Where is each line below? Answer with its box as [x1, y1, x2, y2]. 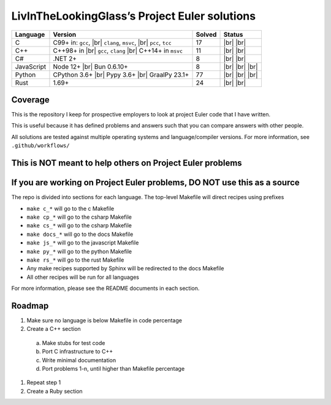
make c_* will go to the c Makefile [26, 205, 115, 212]
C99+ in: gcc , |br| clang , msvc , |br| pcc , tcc [53, 38, 172, 47]
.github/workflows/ [11, 142, 70, 150]
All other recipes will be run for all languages [26, 273, 139, 281]
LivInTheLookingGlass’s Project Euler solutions [11, 9, 256, 23]
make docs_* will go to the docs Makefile [26, 230, 134, 238]
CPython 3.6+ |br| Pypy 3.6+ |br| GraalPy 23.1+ [53, 70, 189, 79]
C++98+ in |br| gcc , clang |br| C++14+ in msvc [53, 46, 183, 55]
